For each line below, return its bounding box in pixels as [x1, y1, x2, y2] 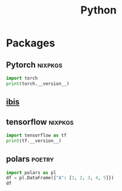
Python [80, 4, 117, 17]
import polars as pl [6, 169, 57, 176]
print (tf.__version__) [6, 138, 62, 144]
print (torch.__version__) [6, 80, 69, 87]
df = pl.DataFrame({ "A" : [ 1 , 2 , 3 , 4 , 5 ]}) [6, 175, 114, 181]
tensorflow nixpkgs [6, 117, 74, 127]
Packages [6, 36, 56, 50]
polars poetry [6, 154, 55, 164]
